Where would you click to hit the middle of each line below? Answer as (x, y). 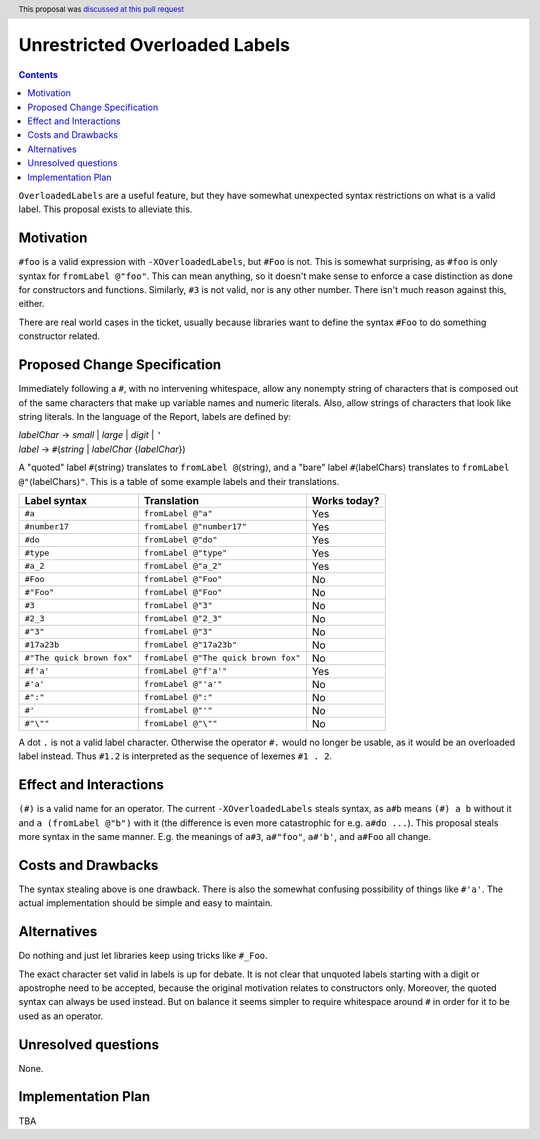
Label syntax (55, 500)
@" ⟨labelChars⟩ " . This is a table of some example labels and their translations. (179, 481)
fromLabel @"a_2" (183, 566)
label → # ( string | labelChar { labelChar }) (102, 449)
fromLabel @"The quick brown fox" (222, 658)
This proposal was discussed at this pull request (101, 9)
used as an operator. (61, 1016)
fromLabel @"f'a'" (185, 671)
